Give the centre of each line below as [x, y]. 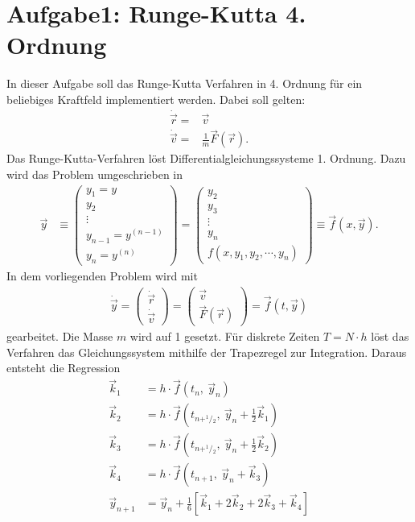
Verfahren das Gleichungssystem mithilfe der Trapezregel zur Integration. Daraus [207, 352]
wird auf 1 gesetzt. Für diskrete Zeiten [225, 336]
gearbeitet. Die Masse [60, 336]
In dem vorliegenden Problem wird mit [102, 276]
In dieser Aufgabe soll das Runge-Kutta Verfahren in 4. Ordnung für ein [185, 83]
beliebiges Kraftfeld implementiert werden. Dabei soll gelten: [156, 99]
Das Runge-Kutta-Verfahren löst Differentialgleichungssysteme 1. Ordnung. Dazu [206, 158]
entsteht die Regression [64, 368]
